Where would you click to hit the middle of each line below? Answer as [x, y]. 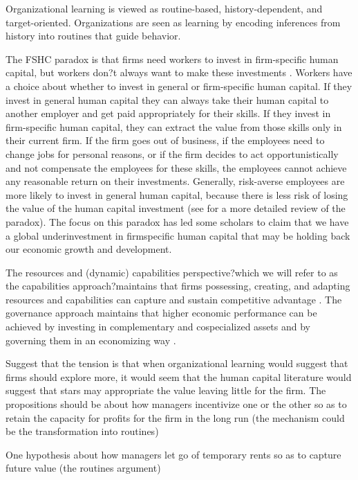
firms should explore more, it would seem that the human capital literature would [179, 376]
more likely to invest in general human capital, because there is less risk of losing [177, 194]
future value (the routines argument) [83, 468]
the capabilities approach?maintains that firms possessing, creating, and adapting [178, 286]
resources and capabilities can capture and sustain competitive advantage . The [174, 299]
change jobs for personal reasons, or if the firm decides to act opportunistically [172, 153]
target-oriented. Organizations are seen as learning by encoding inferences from [173, 22]
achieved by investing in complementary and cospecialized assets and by [158, 327]
